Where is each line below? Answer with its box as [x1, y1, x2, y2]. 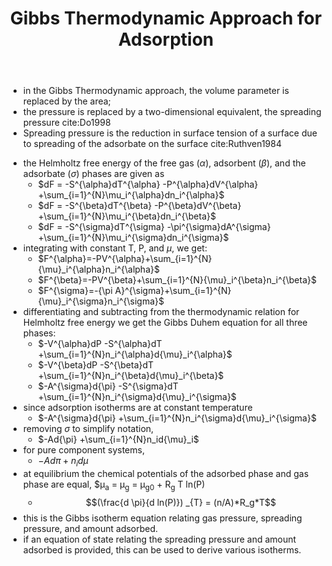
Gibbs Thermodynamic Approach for [9, 7, 323, 30]
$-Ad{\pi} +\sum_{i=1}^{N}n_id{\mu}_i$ [37, 433, 200, 446]
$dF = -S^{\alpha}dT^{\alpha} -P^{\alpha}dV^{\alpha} [37, 178, 259, 191]
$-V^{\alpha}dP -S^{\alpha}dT [37, 338, 163, 350]
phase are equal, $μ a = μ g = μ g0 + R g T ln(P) [22, 478, 206, 492]
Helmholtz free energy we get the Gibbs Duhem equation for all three [22, 317, 308, 329]
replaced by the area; [22, 95, 111, 107]
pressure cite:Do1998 [22, 117, 111, 129]
